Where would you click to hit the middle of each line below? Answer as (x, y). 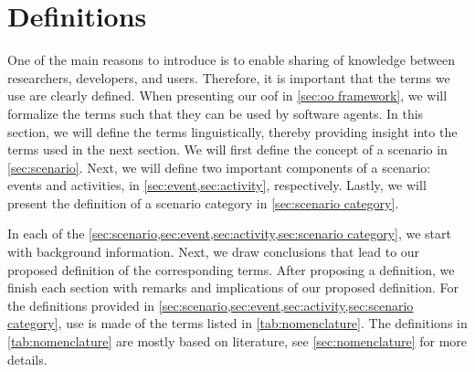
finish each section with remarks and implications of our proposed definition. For (233, 287)
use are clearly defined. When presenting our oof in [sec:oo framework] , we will (227, 96)
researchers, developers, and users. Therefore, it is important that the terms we (229, 77)
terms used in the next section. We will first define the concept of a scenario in (227, 149)
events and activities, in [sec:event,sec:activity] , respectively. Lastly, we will (217, 185)
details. (27, 359)
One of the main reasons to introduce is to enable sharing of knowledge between (232, 60)
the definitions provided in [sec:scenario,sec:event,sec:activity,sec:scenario (211, 305)
